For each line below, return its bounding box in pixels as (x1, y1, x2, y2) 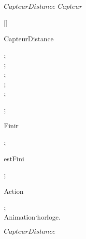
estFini (4, 153, 24, 163)
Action (4, 186, 24, 196)
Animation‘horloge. (4, 211, 61, 222)
